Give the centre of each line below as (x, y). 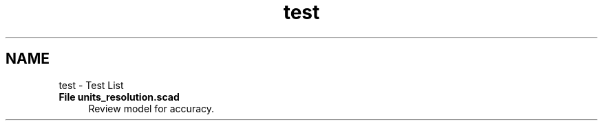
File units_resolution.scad (119, 97)
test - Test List (91, 85)
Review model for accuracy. (151, 108)
